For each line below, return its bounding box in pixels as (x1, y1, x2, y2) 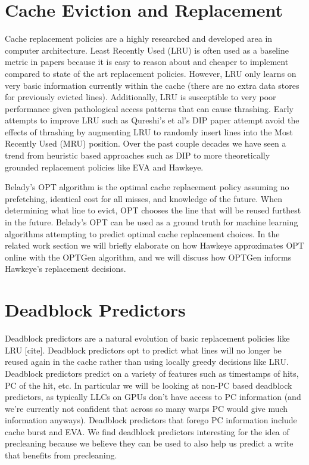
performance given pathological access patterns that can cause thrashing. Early (5, 102, 294, 114)
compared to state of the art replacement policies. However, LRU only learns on (5, 67, 296, 79)
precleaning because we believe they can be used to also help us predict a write (5, 437, 294, 449)
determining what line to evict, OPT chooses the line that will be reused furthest (5, 204, 301, 216)
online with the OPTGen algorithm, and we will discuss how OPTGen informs (5, 250, 292, 263)
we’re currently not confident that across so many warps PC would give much (5, 402, 288, 414)
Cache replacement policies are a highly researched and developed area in (5, 32, 273, 45)
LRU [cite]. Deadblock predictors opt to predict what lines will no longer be (5, 343, 282, 356)
